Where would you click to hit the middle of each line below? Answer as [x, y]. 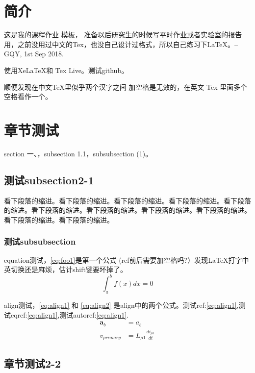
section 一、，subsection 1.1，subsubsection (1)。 [78, 153]
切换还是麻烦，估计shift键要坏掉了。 [69, 269]
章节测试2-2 [33, 363]
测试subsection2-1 [49, 180]
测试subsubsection [40, 241]
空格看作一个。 [28, 96]
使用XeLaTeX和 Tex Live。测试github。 [66, 70]
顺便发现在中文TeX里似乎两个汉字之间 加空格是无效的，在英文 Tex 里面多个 [126, 87]
